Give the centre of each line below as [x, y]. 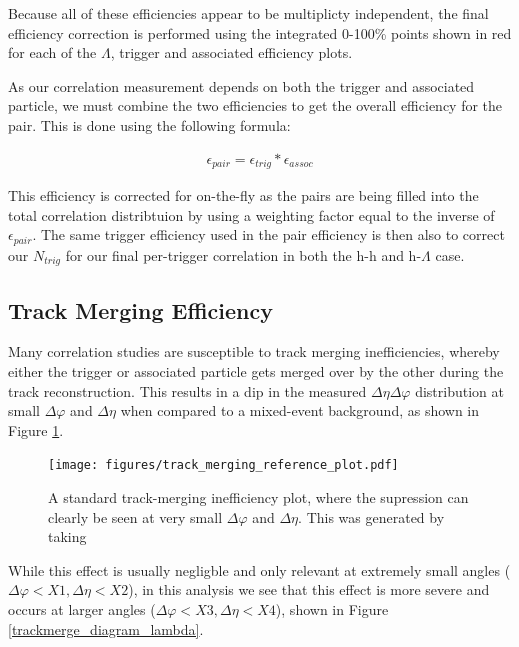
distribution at [459, 390]
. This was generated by [371, 516]
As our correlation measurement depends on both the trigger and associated [241, 85]
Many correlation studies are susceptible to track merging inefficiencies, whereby [254, 351]
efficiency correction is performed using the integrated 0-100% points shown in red [260, 32]
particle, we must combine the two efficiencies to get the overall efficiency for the [255, 105]
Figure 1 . [36, 429]
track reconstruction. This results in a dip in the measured [187, 390]
